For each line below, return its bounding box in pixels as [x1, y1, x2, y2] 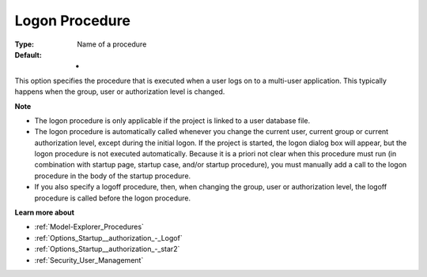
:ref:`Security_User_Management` [34, 255, 144, 264]
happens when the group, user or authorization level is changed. [14, 87, 225, 96]
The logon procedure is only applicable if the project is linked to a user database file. [34, 115, 311, 125]
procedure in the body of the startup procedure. [34, 170, 191, 181]
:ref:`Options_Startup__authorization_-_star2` [34, 245, 180, 254]
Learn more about [14, 208, 75, 217]
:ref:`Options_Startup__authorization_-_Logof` [34, 233, 183, 242]
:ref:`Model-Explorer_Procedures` [34, 222, 144, 232]
